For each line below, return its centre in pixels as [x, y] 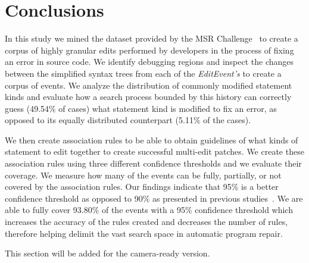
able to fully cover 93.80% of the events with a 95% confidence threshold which [149, 210]
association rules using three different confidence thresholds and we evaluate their [153, 163]
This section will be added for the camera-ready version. [107, 253]
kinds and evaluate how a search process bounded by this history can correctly [148, 97]
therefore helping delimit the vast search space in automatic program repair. [144, 233]
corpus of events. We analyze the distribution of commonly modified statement [149, 85]
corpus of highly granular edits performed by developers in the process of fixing [149, 50]
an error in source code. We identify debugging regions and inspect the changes [149, 62]
